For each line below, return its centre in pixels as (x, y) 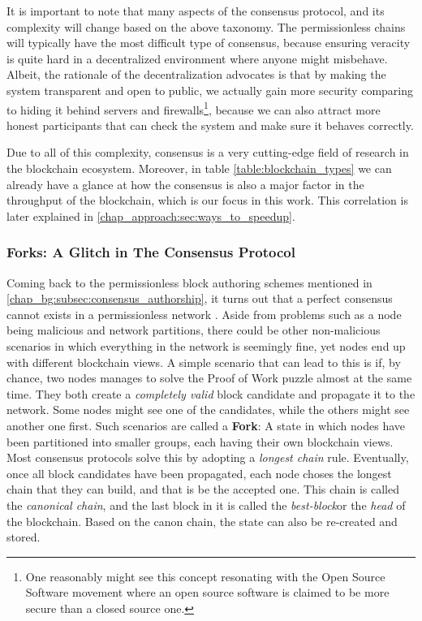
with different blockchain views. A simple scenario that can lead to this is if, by (204, 362)
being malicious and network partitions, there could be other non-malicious (194, 330)
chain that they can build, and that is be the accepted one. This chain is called (203, 489)
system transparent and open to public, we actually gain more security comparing (210, 90)
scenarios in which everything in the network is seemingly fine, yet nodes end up (206, 345)
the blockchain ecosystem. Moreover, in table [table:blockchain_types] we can (199, 168)
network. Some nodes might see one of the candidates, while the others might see (208, 410)
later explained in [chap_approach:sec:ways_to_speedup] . (151, 216)
